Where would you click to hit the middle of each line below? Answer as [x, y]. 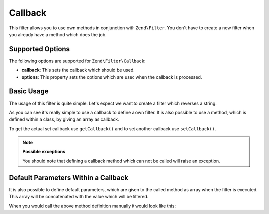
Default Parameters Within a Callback [68, 177]
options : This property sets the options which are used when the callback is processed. [112, 77]
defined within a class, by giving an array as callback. [64, 119]
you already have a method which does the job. [58, 34]
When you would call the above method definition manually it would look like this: [93, 206]
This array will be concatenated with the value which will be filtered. [79, 197]
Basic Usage [29, 92]
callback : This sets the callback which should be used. [78, 70]
